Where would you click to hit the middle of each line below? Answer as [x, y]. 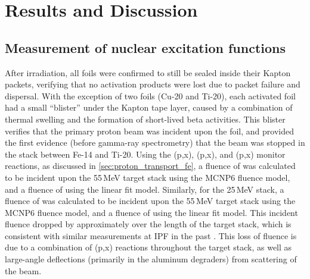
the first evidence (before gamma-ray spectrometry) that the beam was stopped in [155, 142]
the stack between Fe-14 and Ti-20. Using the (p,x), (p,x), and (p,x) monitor [145, 154]
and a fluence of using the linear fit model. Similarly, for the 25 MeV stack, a [145, 189]
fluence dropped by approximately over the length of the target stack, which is [148, 224]
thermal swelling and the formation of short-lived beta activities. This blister [145, 119]
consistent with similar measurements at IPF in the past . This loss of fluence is [151, 235]
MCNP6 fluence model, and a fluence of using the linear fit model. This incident [151, 212]
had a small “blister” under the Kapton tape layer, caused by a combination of [149, 107]
